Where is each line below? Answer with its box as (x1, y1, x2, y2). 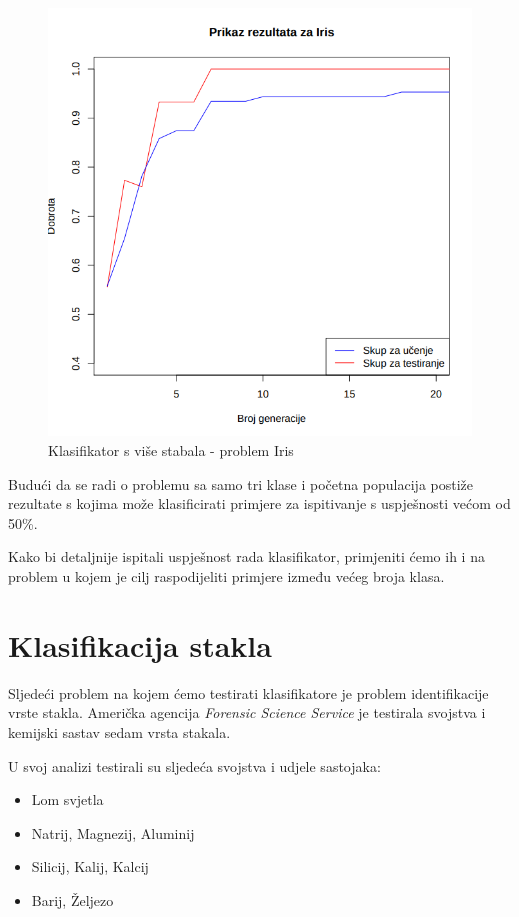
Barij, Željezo (31, 889, 114, 910)
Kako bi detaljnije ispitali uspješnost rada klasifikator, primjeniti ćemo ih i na (8, 546, 485, 567)
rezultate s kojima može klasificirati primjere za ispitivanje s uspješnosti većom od (8, 493, 511, 514)
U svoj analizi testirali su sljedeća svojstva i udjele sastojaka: (8, 755, 381, 776)
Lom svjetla (31, 789, 104, 810)
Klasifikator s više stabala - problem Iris (48, 440, 294, 461)
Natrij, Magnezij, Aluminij (31, 822, 195, 843)
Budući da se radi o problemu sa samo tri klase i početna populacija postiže (8, 473, 474, 494)
